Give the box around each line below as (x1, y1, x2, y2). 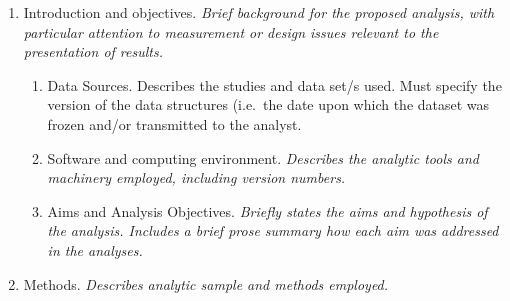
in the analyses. (47, 239, 143, 260)
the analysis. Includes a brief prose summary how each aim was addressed (47, 220, 499, 241)
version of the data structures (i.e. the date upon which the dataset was (47, 94, 490, 115)
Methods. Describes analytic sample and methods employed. (23, 273, 389, 294)
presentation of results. (23, 41, 163, 62)
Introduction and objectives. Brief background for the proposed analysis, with (23, 2, 495, 22)
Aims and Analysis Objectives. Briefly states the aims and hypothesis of (47, 200, 488, 221)
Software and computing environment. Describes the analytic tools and (47, 147, 479, 168)
